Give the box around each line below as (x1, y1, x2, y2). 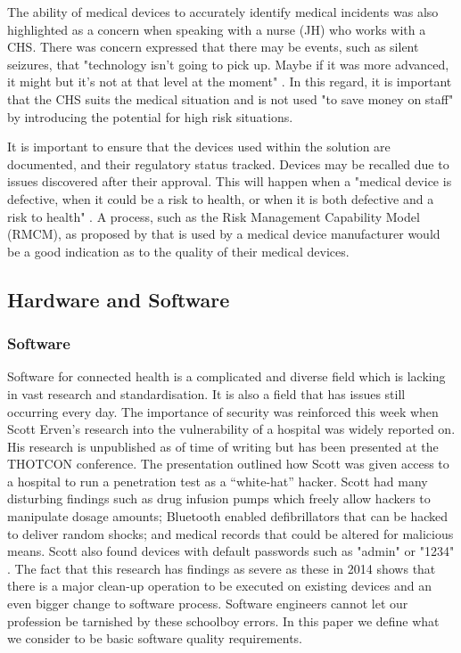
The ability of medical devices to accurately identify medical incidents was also (7, 3, 439, 20)
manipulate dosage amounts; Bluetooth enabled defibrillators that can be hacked (7, 507, 449, 526)
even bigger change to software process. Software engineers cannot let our (7, 594, 408, 613)
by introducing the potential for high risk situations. (7, 107, 293, 126)
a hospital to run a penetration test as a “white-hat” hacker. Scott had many (7, 471, 428, 490)
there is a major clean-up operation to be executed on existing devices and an (7, 576, 432, 595)
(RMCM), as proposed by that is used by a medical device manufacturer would (7, 224, 440, 243)
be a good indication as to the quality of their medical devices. (7, 241, 350, 260)
